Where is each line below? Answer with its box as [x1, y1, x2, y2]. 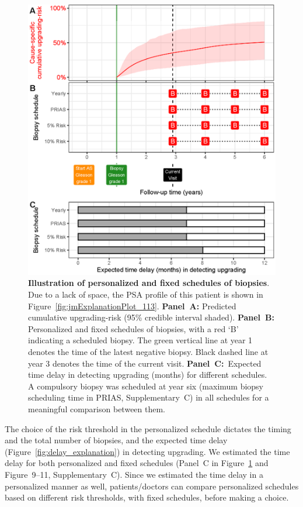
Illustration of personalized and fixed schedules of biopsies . [28, 277, 270, 289]
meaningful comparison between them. [28, 403, 166, 415]
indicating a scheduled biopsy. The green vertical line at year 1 [28, 334, 253, 346]
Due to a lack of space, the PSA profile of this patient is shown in [28, 288, 263, 301]
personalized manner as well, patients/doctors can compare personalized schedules [5, 480, 299, 492]
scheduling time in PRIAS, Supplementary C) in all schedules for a [28, 391, 269, 403]
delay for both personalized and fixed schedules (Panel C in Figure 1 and [5, 457, 269, 469]
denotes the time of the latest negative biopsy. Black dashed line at [28, 346, 269, 358]
